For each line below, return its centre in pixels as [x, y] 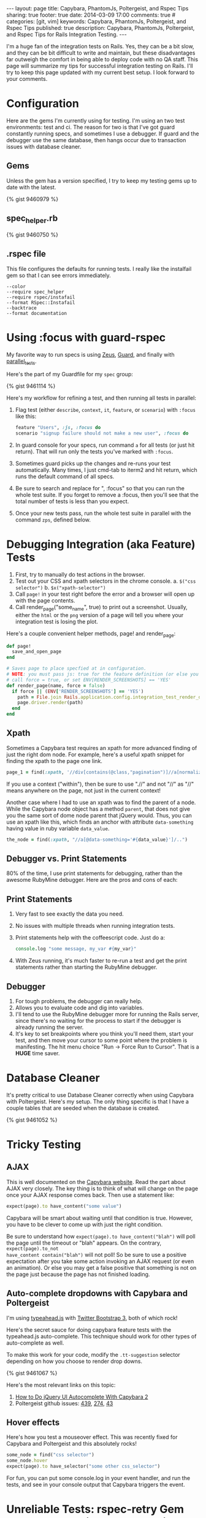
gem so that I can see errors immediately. [59, 275]
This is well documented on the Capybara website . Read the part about [96, 1182]
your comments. [27, 79]
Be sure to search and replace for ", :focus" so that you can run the [100, 488]
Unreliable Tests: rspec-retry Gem [95, 1509]
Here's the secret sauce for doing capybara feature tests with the [89, 1330]
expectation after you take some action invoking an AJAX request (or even [100, 1261]
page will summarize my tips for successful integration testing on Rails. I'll [100, 66]
